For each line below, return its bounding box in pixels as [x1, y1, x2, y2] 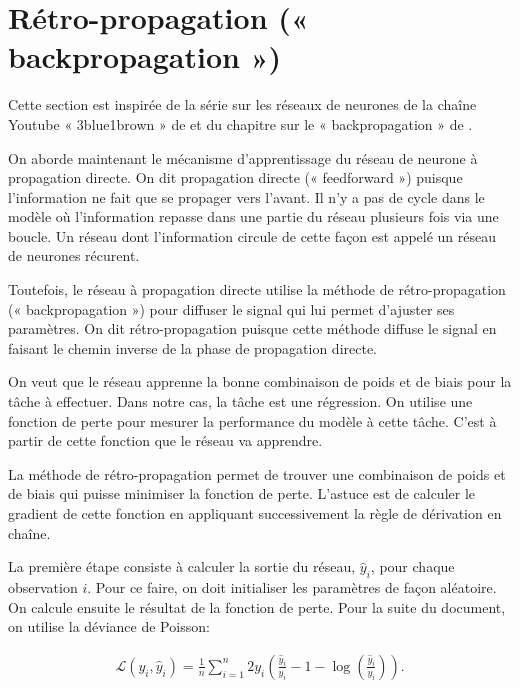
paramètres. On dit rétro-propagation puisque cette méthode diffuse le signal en [8, 318, 497, 339]
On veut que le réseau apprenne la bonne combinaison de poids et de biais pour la [8, 371, 512, 392]
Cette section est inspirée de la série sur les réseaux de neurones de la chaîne [8, 94, 477, 115]
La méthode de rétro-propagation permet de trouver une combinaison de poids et [8, 463, 506, 484]
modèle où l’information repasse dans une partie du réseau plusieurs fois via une [8, 206, 499, 227]
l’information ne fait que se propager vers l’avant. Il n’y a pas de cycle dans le [8, 186, 485, 207]
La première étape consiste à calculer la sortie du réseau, [8, 556, 356, 577]
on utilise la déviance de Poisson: [8, 616, 210, 637]
